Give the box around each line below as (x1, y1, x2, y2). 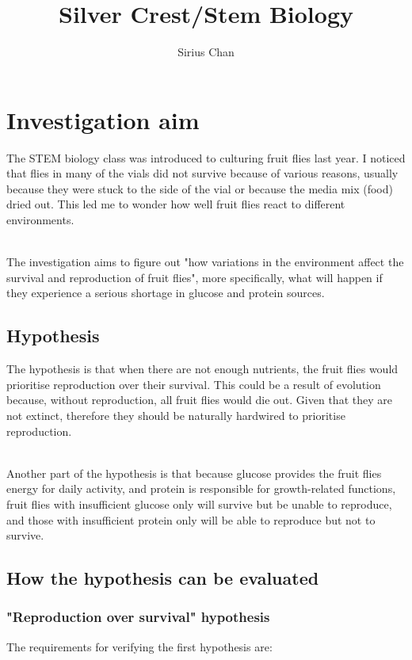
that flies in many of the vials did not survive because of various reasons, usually (6, 165, 399, 181)
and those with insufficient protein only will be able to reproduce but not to (6, 511, 376, 528)
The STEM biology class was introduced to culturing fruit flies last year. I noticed (6, 149, 406, 166)
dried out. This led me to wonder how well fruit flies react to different (6, 196, 345, 212)
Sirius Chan (177, 44, 235, 60)
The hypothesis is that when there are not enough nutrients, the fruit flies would (6, 361, 399, 377)
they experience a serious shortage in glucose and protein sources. (6, 284, 325, 301)
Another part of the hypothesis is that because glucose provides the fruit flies (6, 464, 382, 481)
